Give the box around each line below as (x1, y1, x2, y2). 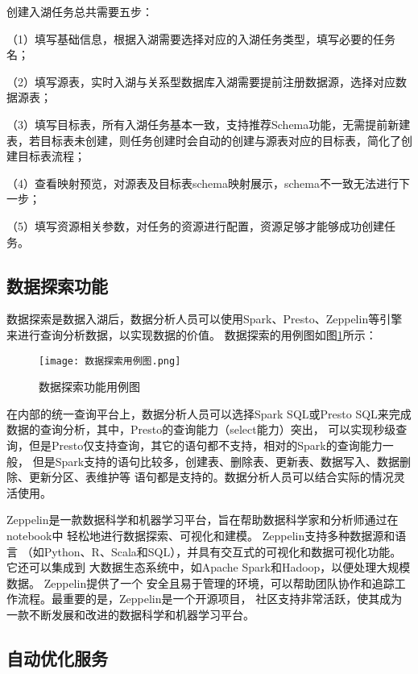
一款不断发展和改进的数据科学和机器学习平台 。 (6, 605, 255, 622)
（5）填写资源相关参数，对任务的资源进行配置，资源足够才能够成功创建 (6, 217, 384, 234)
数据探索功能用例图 (39, 378, 140, 395)
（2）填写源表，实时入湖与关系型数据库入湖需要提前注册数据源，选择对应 (6, 73, 395, 89)
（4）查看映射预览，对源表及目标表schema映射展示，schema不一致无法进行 (6, 174, 399, 191)
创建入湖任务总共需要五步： (6, 3, 153, 19)
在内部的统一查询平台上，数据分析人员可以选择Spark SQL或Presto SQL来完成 (6, 405, 412, 422)
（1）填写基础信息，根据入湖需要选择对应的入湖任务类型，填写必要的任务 (6, 30, 395, 47)
